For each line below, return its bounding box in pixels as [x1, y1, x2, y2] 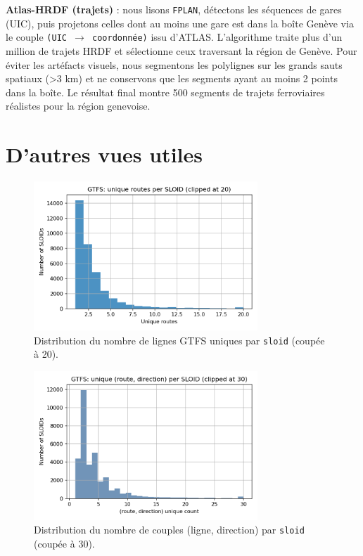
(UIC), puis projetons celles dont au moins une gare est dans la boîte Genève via [6, 15, 354, 30]
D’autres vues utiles [6, 140, 203, 169]
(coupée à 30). [34, 536, 95, 551]
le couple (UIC [6, 30, 67, 44]
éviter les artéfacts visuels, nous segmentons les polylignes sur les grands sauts [6, 57, 343, 72]
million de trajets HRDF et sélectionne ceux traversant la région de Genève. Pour [6, 43, 357, 58]
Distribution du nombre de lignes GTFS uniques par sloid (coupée [34, 332, 325, 347]
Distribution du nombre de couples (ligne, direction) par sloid [34, 522, 305, 537]
